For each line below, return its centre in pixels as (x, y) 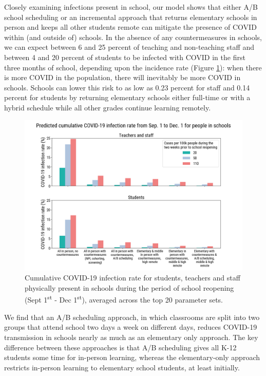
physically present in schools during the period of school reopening (129, 287)
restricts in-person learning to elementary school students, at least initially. (122, 367)
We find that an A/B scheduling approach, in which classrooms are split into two (132, 317)
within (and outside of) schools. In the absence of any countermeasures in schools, (133, 37)
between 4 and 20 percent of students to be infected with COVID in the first (125, 57)
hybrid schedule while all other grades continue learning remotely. (108, 107)
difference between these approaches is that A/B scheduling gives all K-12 (120, 347)
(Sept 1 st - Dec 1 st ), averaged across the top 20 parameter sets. (124, 299)
